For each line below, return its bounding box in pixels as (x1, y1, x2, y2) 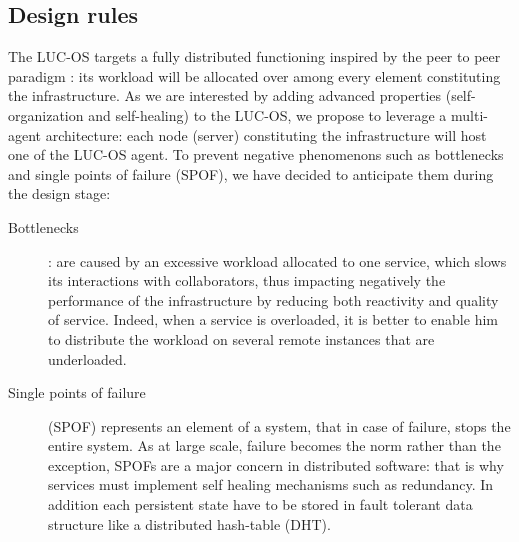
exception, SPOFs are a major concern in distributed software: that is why (48, 454, 504, 475)
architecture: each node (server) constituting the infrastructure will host (45, 124, 487, 145)
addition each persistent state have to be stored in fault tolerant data (48, 494, 473, 515)
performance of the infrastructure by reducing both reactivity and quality (48, 289, 499, 310)
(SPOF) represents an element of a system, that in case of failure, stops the (48, 415, 511, 436)
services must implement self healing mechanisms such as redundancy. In (48, 474, 494, 495)
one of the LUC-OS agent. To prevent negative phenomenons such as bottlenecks (8, 144, 504, 165)
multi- (451, 104, 488, 125)
